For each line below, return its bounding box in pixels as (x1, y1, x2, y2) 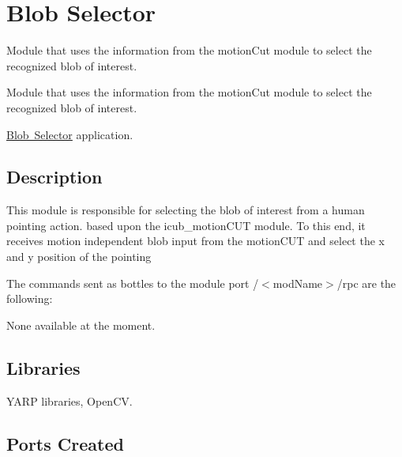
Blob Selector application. (6, 126, 133, 142)
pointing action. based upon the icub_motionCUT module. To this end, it (6, 217, 366, 233)
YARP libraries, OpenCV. (6, 392, 133, 409)
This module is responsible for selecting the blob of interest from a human (6, 202, 365, 218)
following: (6, 290, 53, 307)
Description (6, 164, 103, 189)
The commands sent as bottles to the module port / (6, 274, 259, 291)
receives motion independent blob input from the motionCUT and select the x (6, 232, 385, 249)
